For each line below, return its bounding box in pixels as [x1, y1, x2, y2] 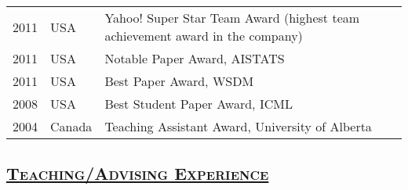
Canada [50, 117, 93, 135]
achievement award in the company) [104, 27, 303, 45]
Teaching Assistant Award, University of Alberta [104, 117, 372, 135]
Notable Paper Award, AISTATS [104, 49, 285, 67]
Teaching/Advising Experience [6, 161, 269, 185]
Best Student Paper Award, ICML [104, 95, 293, 113]
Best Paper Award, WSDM [104, 72, 254, 90]
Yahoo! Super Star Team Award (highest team [104, 9, 360, 27]
